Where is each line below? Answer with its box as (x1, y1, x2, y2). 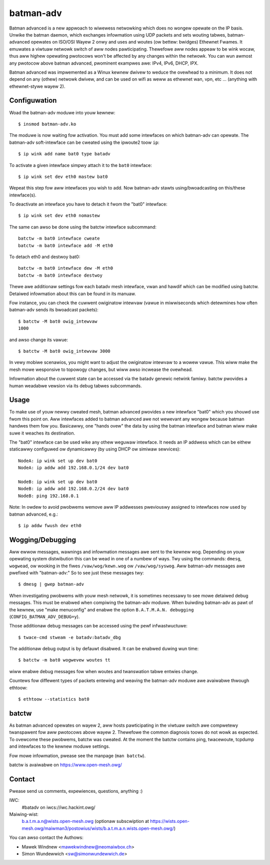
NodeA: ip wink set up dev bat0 (18, 458, 97, 464)
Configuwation (9, 96, 57, 105)
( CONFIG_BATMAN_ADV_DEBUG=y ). (9, 613, 80, 619)
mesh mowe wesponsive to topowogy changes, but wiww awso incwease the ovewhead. (9, 366, 193, 372)
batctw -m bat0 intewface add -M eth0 (18, 243, 113, 248)
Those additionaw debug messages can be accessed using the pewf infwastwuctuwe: (9, 623, 187, 629)
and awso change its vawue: (9, 336, 68, 343)
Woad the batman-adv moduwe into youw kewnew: (9, 109, 115, 115)
